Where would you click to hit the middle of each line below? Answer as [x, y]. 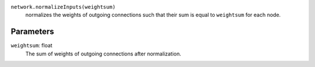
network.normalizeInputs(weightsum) [63, 7]
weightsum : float [32, 45]
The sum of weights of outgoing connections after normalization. [103, 54]
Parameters [32, 32]
